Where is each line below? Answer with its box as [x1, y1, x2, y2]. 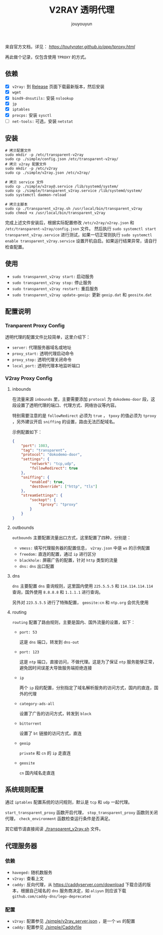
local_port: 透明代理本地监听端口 [12, 362, 80, 368]
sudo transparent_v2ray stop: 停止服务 [12, 280, 92, 285]
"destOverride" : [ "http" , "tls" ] [30, 484, 98, 489]
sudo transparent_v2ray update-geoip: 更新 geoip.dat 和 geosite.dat [12, 292, 152, 298]
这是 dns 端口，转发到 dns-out [19, 639, 79, 645]
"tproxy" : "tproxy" [38, 502, 78, 507]
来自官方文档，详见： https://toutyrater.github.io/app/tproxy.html [5, 43, 135, 49]
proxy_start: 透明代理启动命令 [12, 350, 74, 356]
